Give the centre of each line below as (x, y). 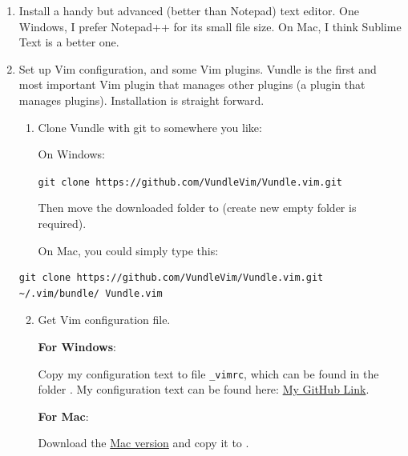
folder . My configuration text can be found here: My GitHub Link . (204, 389)
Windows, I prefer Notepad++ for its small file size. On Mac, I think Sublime (210, 26)
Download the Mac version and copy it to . (143, 443)
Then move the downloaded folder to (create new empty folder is (197, 208)
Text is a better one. (69, 42)
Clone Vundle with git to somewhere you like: (150, 127)
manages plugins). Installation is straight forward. (141, 100)
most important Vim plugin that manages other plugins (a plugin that (192, 84)
